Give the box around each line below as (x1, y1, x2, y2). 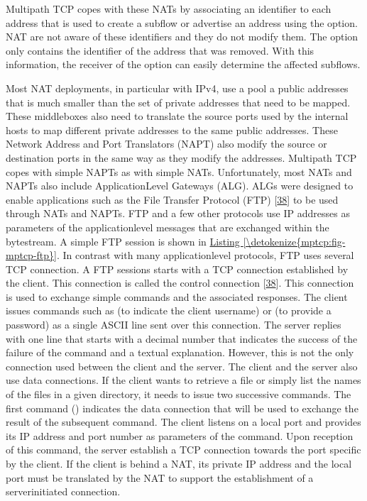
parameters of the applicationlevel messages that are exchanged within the (6, 219, 329, 234)
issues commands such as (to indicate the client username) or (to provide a (6, 303, 332, 318)
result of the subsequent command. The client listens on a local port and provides (6, 414, 361, 429)
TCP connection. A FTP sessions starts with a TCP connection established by (6, 261, 349, 276)
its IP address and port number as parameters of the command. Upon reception (6, 428, 354, 443)
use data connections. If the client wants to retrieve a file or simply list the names (6, 373, 361, 387)
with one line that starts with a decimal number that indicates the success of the (6, 331, 358, 346)
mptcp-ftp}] (6, 248, 57, 263)
